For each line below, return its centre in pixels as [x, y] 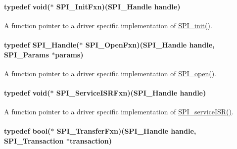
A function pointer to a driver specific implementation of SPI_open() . [110, 73]
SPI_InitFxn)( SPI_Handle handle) [118, 6]
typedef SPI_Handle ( [42, 44]
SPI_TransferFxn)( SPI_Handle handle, [126, 131]
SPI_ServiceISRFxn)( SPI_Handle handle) [131, 92]
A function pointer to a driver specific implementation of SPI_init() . [108, 25]
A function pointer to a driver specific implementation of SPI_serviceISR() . [119, 112]
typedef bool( [27, 131]
